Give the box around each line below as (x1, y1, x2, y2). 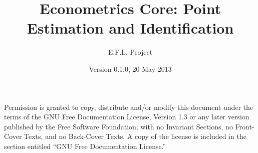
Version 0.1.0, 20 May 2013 (89, 63, 172, 74)
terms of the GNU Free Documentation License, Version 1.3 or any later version (4, 111, 249, 122)
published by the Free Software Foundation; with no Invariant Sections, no (4, 121, 233, 131)
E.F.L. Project (108, 47, 153, 57)
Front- (235, 121, 254, 131)
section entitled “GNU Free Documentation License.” (4, 140, 166, 151)
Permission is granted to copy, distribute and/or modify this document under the (4, 101, 253, 112)
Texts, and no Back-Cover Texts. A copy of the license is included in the (24, 131, 246, 141)
